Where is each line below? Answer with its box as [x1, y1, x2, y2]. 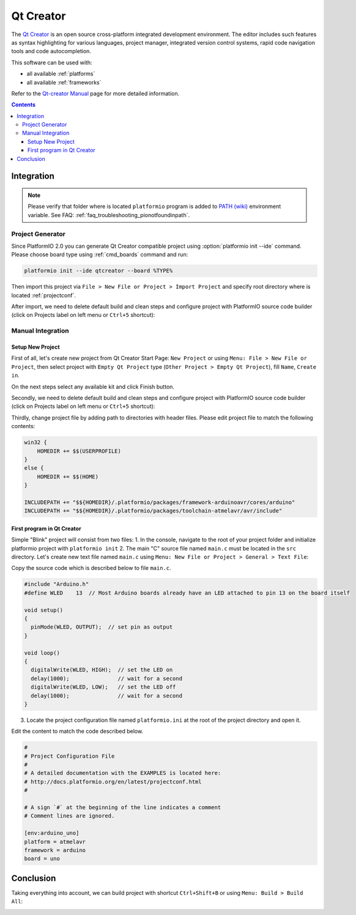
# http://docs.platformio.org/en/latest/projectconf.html [24, 778, 202, 785]
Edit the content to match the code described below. [11, 728, 144, 735]
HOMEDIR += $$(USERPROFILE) [37, 447, 122, 454]
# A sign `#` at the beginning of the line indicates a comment [24, 804, 221, 810]
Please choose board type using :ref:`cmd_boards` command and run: [11, 251, 188, 258]
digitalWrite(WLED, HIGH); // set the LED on [31, 667, 173, 673]
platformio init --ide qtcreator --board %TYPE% [24, 267, 173, 275]
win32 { [24, 439, 47, 446]
